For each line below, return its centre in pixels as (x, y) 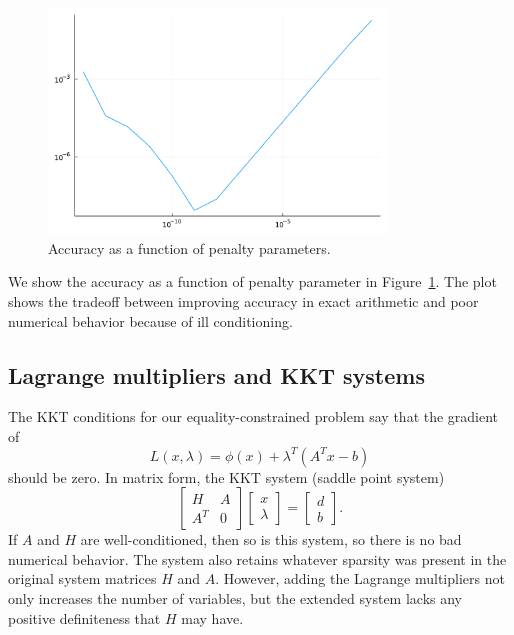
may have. (212, 617)
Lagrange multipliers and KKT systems (216, 374)
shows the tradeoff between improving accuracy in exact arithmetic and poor (243, 301)
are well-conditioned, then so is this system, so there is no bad (271, 539)
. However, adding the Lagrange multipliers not (360, 578)
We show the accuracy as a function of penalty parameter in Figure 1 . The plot (252, 281)
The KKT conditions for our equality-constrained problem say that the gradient (253, 416)
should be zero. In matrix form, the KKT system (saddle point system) (226, 476)
